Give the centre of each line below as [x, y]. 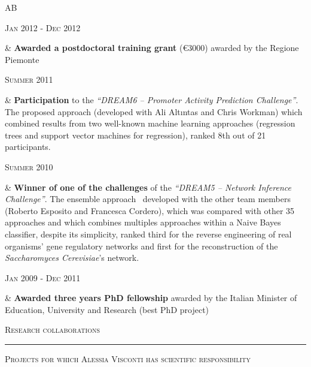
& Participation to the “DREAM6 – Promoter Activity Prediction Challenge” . [152, 99]
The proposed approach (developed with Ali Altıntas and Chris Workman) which [154, 111]
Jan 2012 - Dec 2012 [43, 27]
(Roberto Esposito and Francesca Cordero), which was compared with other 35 [150, 210]
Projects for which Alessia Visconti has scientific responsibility [128, 359]
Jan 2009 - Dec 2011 [43, 277]
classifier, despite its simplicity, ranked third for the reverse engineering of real [148, 234]
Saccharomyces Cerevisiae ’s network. [72, 258]
